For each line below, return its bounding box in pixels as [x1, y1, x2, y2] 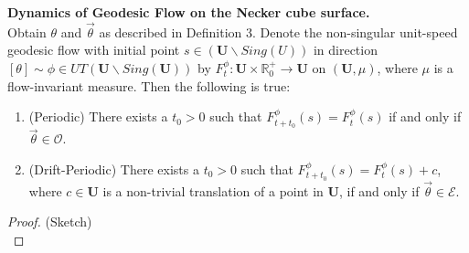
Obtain [7, 22, 47, 41]
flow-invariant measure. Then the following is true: [7, 76, 291, 95]
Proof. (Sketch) [7, 212, 92, 231]
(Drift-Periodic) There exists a [28, 159, 199, 178]
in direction [313, 40, 378, 59]
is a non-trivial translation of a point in [102, 181, 324, 200]
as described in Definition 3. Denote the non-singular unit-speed [99, 22, 458, 41]
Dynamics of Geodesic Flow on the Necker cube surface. [7, 3, 370, 21]
